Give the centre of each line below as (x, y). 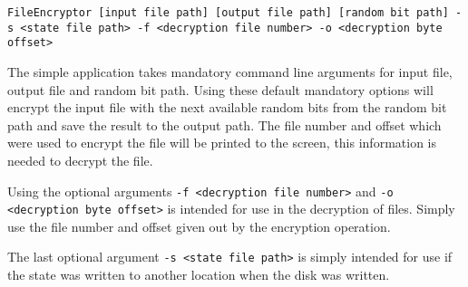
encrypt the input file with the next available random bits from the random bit (227, 107)
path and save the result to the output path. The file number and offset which (224, 124)
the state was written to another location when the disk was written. (199, 275)
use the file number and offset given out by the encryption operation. (199, 226)
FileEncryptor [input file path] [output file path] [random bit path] (228, 13)
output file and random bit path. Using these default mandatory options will (220, 89)
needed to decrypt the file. (80, 160)
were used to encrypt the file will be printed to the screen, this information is (222, 143)
